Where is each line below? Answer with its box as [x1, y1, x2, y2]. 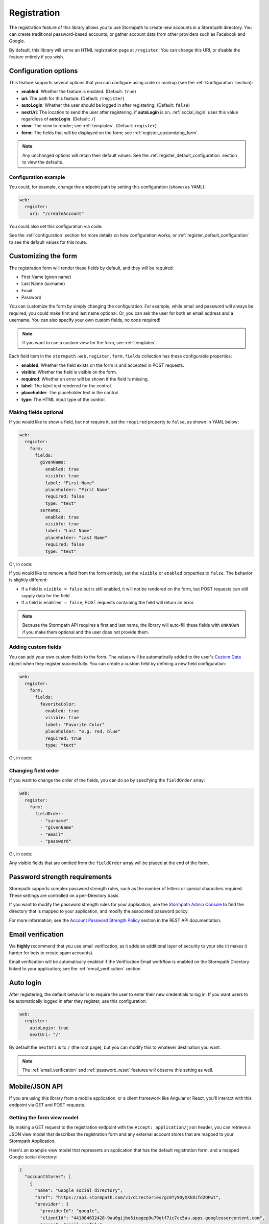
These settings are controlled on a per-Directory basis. [9, 893, 120, 898]
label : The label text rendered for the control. [21, 382, 112, 389]
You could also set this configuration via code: [9, 223, 103, 229]
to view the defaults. [22, 159, 64, 165]
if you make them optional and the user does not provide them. [22, 629, 149, 635]
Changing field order [9, 767, 60, 774]
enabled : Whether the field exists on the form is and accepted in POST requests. [21, 362, 185, 368]
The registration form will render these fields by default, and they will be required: [9, 265, 174, 271]
